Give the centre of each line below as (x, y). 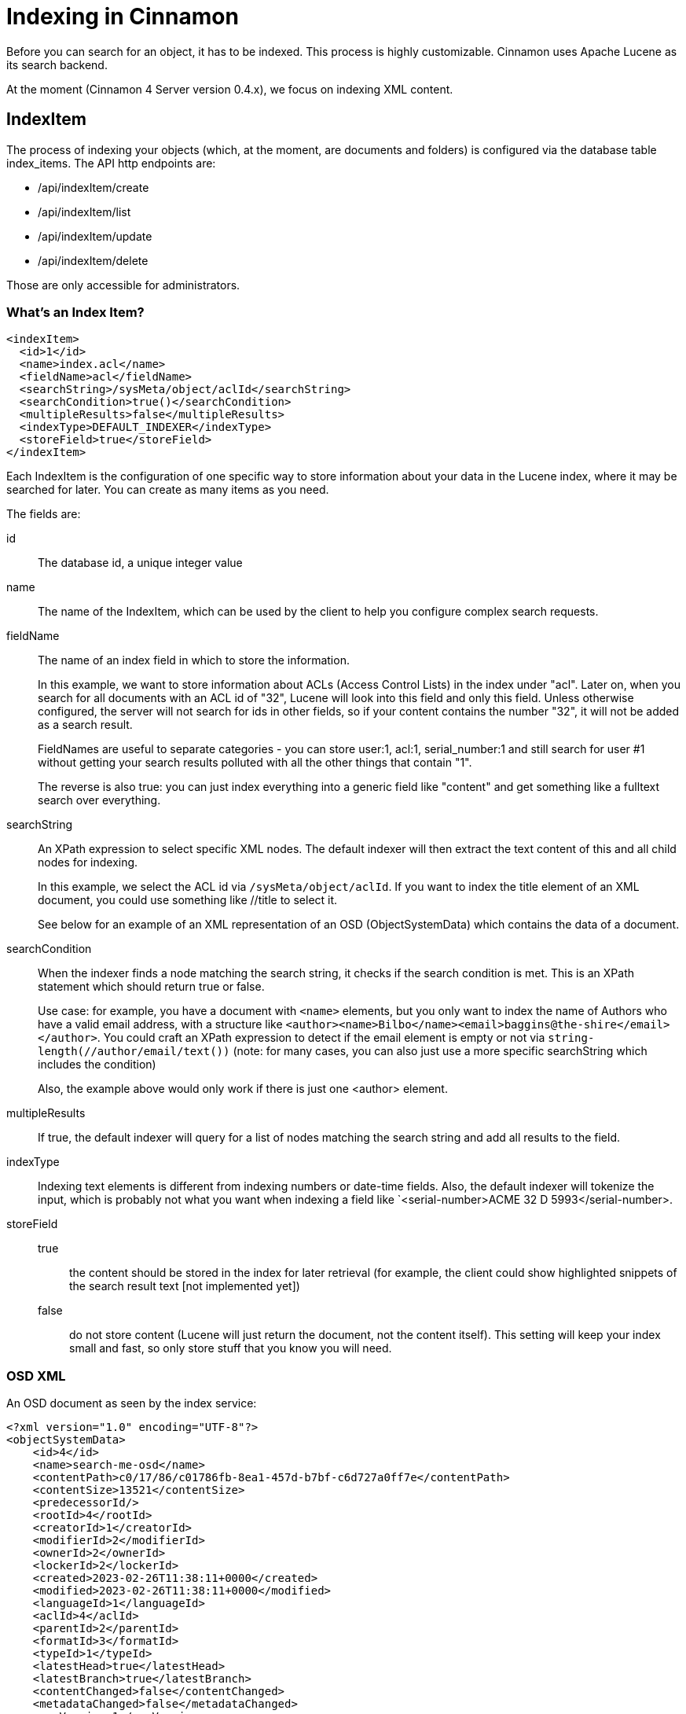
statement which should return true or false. (151, 987)
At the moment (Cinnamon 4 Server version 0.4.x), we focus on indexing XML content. (230, 89)
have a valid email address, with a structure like (160, 1024)
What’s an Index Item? (75, 312)
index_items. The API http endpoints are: (111, 163)
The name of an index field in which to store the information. (194, 660)
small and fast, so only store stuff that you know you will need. (231, 1348)
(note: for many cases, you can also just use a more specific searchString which (440, 1051)
